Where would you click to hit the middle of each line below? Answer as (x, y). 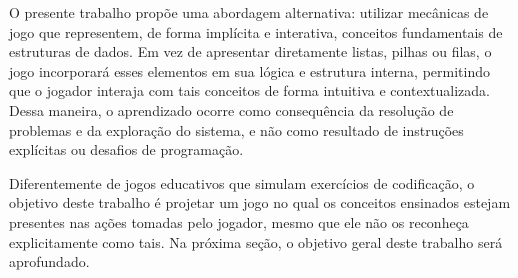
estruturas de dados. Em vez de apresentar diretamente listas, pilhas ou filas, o (250, 51)
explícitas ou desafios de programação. (126, 149)
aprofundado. (49, 261)
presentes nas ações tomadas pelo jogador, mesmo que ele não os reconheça (239, 221)
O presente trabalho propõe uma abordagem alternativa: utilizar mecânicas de (249, 12)
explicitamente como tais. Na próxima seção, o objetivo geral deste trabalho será (256, 241)
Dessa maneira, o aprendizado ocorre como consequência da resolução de (231, 109)
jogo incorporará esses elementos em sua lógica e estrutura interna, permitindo (249, 70)
